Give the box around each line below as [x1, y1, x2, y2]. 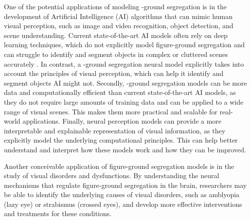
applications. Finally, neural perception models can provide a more [22, 116, 222, 126]
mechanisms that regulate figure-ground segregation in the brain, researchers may [4, 180, 247, 190]
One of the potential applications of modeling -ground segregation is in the [4, 1, 227, 11]
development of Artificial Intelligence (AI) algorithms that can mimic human [4, 11, 233, 21]
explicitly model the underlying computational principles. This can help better [4, 135, 238, 145]
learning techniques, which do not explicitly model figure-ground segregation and [4, 39, 245, 50]
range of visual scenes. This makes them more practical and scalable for [4, 106, 217, 116]
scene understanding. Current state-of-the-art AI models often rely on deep [4, 30, 228, 40]
